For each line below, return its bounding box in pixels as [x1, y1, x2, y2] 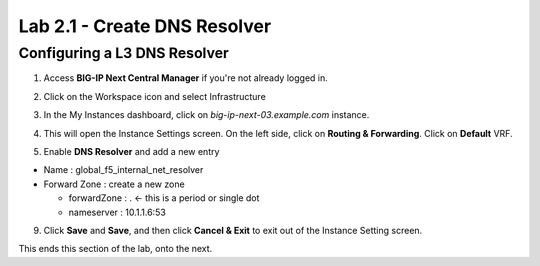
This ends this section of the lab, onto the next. [18, 243, 213, 255]
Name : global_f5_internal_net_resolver [43, 164, 204, 176]
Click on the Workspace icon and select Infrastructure [43, 90, 267, 102]
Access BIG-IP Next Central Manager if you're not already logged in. [43, 72, 329, 84]
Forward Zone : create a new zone [43, 178, 185, 190]
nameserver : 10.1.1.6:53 [68, 206, 167, 218]
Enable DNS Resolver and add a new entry [43, 145, 220, 157]
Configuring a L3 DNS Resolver [18, 44, 229, 62]
